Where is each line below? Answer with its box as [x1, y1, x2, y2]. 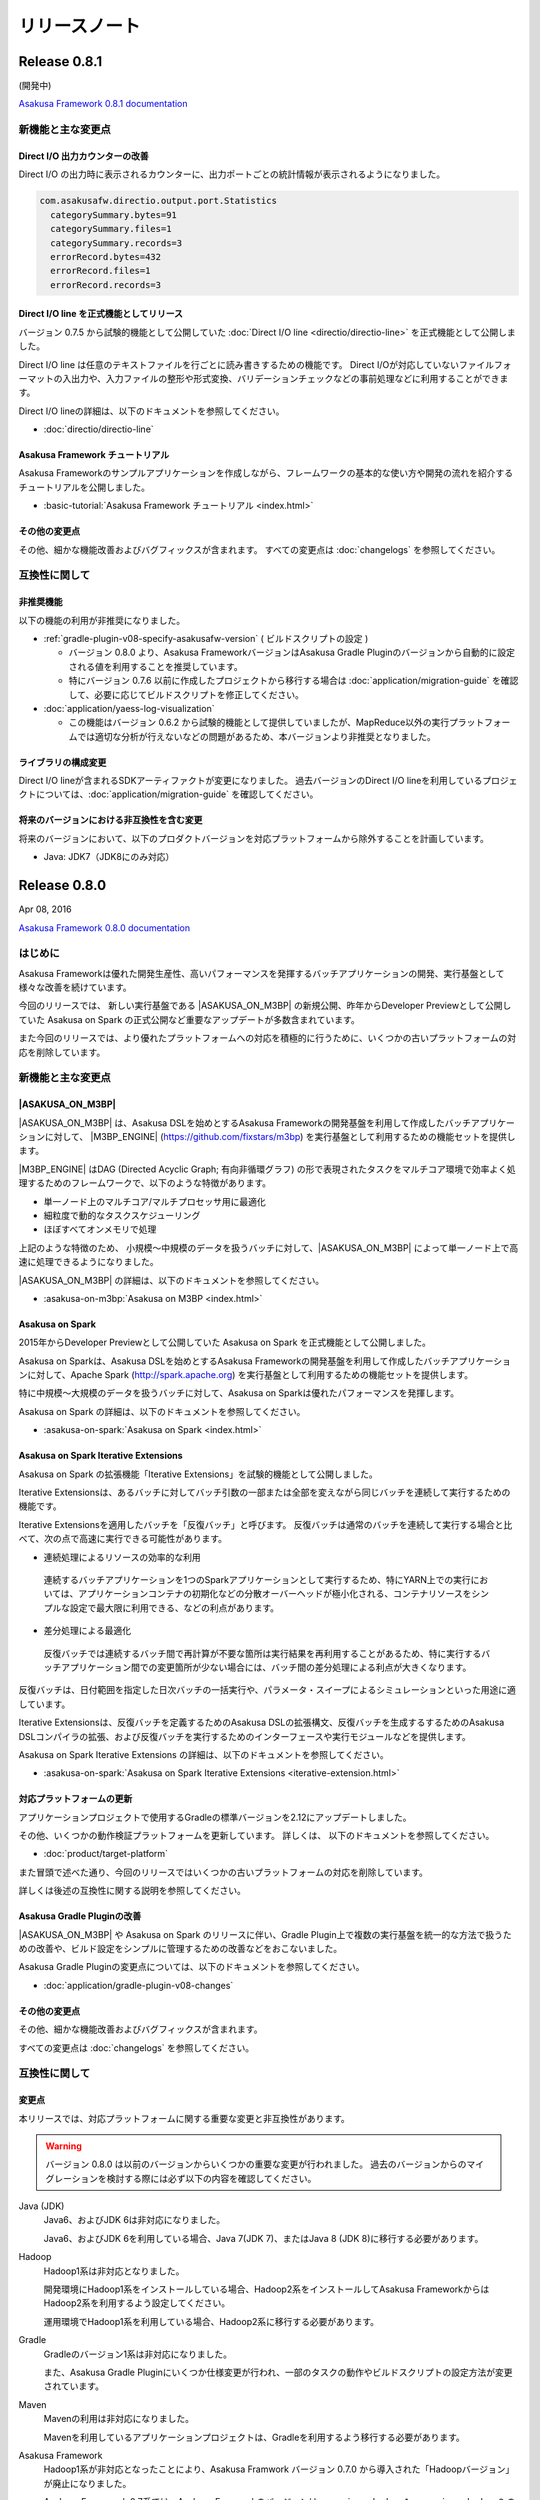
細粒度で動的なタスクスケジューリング [43, 1209, 201, 1221]
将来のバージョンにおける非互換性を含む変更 [18, 814, 203, 826]
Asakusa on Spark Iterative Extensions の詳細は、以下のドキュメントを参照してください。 [18, 1748, 389, 1760]
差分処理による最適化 [43, 1625, 132, 1637]
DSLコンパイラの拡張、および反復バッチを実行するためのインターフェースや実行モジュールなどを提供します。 [18, 1730, 472, 1742]
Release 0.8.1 [18, 53, 103, 70]
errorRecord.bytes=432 [50, 251, 162, 262]
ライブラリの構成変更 [18, 756, 107, 768]
